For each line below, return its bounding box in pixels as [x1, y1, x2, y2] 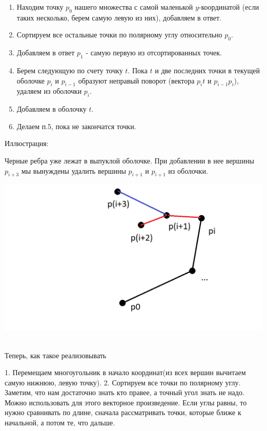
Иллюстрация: [5, 138, 49, 149]
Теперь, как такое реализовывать [5, 350, 107, 360]
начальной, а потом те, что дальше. [5, 417, 115, 428]
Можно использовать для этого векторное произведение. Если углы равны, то [5, 397, 247, 407]
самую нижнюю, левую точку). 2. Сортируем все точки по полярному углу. [5, 377, 241, 387]
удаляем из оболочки [16, 86, 82, 96]
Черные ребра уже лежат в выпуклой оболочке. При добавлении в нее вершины [5, 155, 254, 166]
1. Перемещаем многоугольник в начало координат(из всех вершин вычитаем [5, 367, 246, 378]
